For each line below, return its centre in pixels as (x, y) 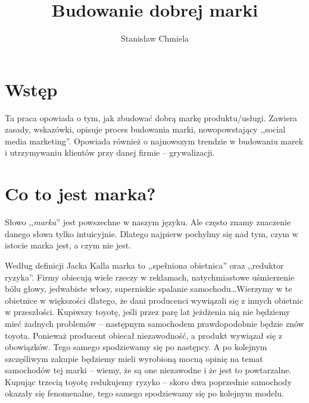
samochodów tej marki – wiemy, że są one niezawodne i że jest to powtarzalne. (148, 370)
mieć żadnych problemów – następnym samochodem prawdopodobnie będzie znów (154, 323)
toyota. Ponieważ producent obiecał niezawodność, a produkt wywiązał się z (143, 335)
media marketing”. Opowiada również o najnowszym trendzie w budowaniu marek (154, 141)
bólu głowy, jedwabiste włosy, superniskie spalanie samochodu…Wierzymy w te (149, 289)
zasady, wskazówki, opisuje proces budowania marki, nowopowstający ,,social (145, 129)
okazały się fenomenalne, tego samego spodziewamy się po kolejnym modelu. (144, 393)
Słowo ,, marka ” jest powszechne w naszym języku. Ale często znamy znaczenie (148, 222)
